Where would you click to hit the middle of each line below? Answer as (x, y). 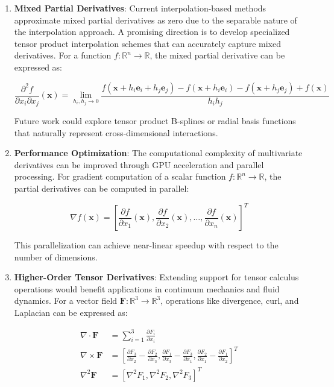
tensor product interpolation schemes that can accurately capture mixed (147, 43)
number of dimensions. (56, 256)
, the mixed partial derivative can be (217, 55)
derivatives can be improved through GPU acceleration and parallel (139, 164)
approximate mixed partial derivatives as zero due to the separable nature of (156, 20)
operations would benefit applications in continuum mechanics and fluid (147, 288)
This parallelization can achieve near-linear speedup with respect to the (146, 245)
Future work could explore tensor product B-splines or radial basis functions (155, 121)
